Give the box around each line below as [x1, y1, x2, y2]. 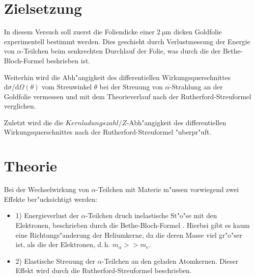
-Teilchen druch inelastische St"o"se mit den [85, 210, 217, 221]
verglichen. [4, 101, 36, 111]
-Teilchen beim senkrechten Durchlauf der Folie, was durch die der [21, 46, 221, 56]
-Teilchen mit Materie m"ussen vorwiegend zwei [96, 184, 239, 194]
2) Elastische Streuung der [15, 255, 95, 266]
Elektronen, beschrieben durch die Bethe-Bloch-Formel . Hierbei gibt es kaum [15, 220, 250, 230]
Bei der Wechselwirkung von [4, 184, 89, 194]
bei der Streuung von [99, 82, 163, 92]
